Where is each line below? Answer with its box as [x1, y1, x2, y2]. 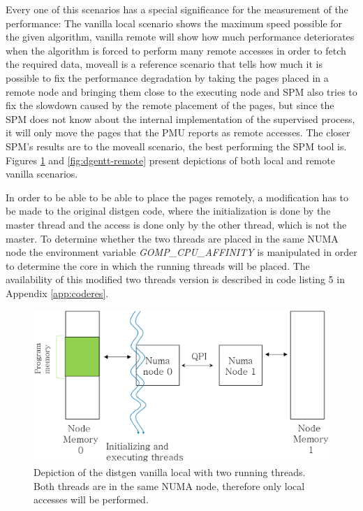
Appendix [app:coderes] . [6, 285, 109, 300]
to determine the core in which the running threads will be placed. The [6, 258, 310, 273]
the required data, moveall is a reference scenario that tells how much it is [6, 57, 323, 71]
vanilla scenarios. [6, 166, 78, 181]
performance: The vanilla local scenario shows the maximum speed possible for [6, 15, 343, 30]
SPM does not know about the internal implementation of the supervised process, [6, 111, 355, 126]
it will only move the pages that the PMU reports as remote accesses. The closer [6, 125, 350, 140]
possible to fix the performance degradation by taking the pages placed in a [6, 70, 329, 85]
